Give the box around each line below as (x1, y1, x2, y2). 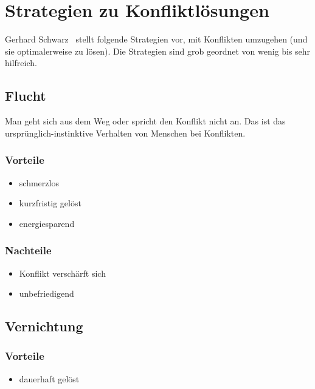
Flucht (5, 86, 46, 105)
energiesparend (19, 217, 75, 229)
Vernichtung (5, 317, 83, 336)
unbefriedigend (19, 287, 74, 300)
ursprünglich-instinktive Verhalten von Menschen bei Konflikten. (5, 126, 246, 139)
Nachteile (5, 243, 52, 258)
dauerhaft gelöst (19, 372, 80, 385)
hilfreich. (5, 56, 37, 69)
